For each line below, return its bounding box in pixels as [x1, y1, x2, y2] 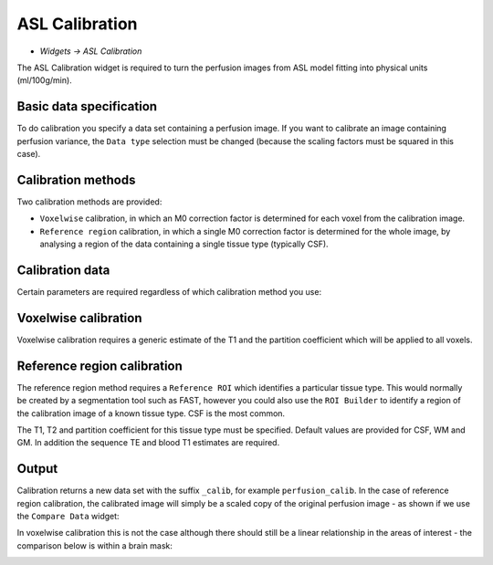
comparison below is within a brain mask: [16, 539, 173, 551]
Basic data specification [16, 99, 158, 114]
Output [16, 461, 58, 476]
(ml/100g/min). [16, 75, 72, 86]
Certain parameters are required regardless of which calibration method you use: [16, 287, 322, 297]
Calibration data [16, 262, 110, 277]
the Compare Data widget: [16, 511, 120, 522]
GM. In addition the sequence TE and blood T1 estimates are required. [16, 437, 280, 448]
